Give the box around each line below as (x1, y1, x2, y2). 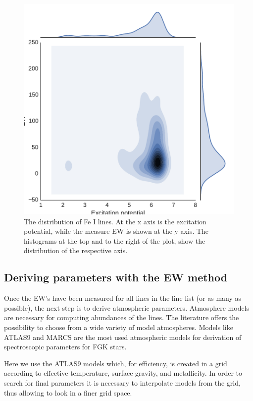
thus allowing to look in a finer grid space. (4, 387, 132, 398)
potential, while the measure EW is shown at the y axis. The (24, 226, 209, 236)
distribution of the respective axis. (24, 245, 128, 256)
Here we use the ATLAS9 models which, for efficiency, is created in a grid (4, 358, 227, 368)
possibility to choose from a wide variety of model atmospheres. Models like (4, 322, 233, 332)
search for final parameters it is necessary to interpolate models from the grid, (4, 377, 241, 388)
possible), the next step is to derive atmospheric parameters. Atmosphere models (4, 302, 250, 313)
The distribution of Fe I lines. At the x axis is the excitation (24, 216, 206, 226)
